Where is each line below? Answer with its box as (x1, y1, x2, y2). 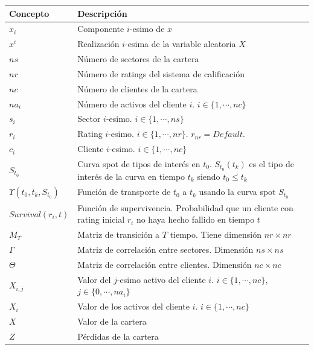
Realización (77, 37, 120, 50)
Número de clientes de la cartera (77, 82, 197, 95)
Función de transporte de (77, 185, 171, 198)
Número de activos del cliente (77, 97, 187, 110)
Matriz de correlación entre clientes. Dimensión (77, 258, 252, 271)
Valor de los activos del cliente (77, 300, 190, 313)
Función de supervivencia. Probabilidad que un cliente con (77, 201, 293, 214)
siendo (197, 170, 220, 182)
